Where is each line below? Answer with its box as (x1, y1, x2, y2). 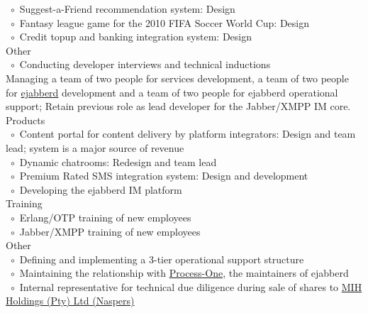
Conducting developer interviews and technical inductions (19, 57, 271, 72)
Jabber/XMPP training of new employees (19, 224, 201, 238)
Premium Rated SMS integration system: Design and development (19, 168, 308, 183)
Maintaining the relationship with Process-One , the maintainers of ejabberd (19, 265, 349, 280)
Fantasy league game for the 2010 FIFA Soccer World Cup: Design (19, 15, 309, 30)
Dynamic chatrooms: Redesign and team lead (19, 154, 217, 169)
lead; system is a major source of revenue (6, 140, 184, 155)
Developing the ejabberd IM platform (19, 182, 182, 197)
